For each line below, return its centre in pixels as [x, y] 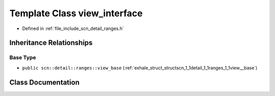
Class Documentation [45, 82]
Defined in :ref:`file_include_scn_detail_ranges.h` [73, 28]
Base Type [23, 57]
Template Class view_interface [76, 13]
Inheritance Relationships [51, 43]
